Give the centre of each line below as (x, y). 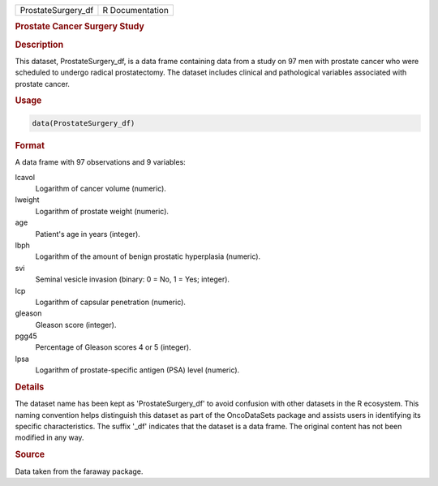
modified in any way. (49, 437)
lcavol (25, 177)
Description (39, 45)
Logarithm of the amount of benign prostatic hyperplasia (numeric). (148, 256)
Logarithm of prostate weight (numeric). (102, 211)
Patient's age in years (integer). (88, 234)
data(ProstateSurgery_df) (84, 123)
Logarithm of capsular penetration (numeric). (111, 302)
